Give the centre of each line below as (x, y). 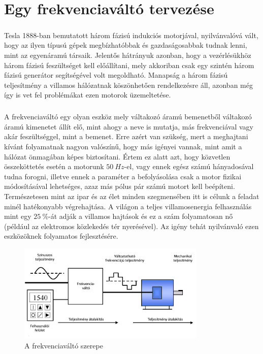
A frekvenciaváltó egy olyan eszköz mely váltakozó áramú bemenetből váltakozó (128, 117)
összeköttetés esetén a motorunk (54, 166)
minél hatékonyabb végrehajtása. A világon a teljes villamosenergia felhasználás (128, 206)
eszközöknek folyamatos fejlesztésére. (61, 236)
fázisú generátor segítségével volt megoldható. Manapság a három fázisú (116, 75)
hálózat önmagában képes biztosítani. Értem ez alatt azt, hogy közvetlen (117, 156)
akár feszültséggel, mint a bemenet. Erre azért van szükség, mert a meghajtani (126, 136)
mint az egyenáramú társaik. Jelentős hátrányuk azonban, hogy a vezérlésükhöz (128, 55)
